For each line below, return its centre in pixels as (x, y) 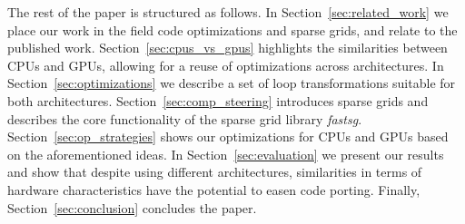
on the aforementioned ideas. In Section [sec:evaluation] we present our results (226, 154)
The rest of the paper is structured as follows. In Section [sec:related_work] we (228, 12)
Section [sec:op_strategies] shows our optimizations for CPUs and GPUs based (228, 136)
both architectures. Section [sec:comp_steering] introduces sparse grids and (218, 100)
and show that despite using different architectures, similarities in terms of (215, 172)
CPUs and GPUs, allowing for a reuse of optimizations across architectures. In (226, 65)
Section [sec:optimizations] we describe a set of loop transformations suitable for (232, 83)
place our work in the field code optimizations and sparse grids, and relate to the (232, 29)
